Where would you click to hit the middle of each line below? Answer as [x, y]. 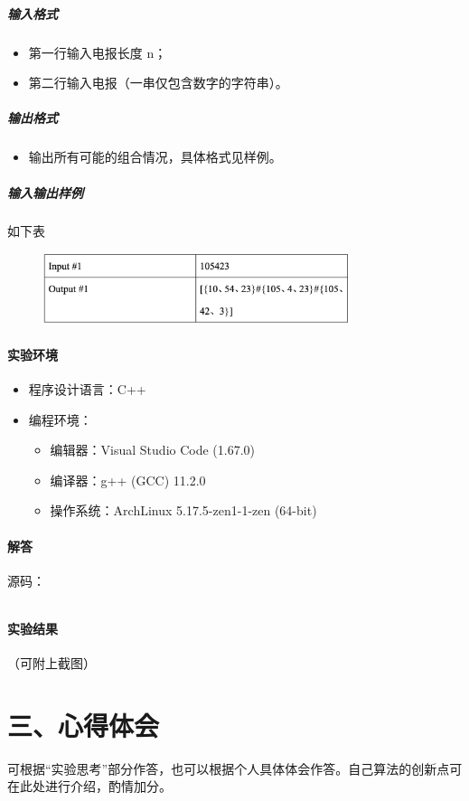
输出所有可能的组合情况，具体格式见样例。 [155, 157]
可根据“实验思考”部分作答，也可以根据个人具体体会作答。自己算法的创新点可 [235, 768]
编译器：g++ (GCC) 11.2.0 [128, 480]
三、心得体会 [84, 725]
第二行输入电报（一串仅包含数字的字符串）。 [158, 83]
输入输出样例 [45, 192]
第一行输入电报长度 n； [98, 52]
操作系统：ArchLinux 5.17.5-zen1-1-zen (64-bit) [183, 510]
